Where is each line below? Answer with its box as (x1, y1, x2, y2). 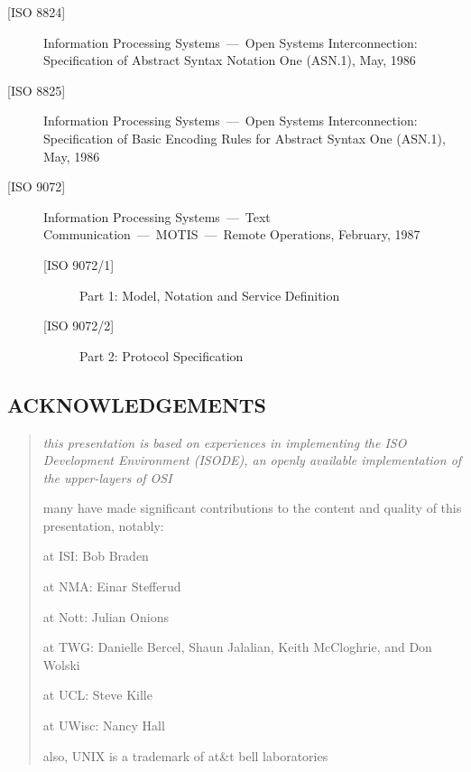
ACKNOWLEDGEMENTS (7, 390, 267, 418)
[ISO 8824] (7, 3, 66, 21)
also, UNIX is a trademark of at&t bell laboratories (42, 746, 328, 765)
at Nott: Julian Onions (42, 607, 169, 626)
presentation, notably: (42, 516, 164, 535)
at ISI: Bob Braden (42, 546, 149, 565)
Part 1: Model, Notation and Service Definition (79, 285, 340, 304)
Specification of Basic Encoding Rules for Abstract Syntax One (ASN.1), (43, 128, 446, 147)
